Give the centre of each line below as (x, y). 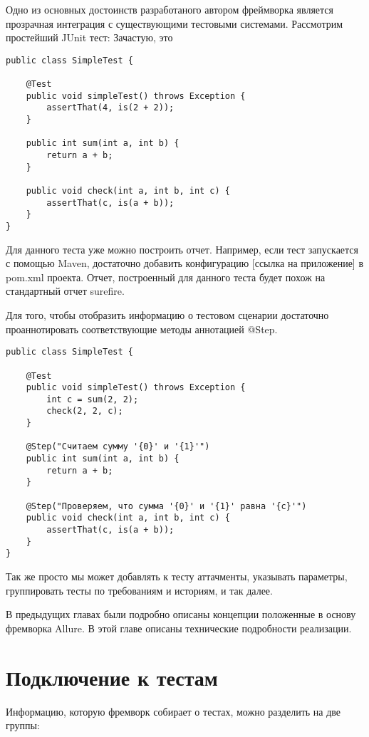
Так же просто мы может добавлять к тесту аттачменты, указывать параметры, (177, 576)
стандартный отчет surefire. (65, 291)
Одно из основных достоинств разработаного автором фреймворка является (170, 9)
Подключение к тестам (112, 677)
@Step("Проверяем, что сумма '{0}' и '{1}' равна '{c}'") (166, 506)
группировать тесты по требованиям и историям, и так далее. (139, 590)
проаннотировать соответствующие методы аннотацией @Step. (142, 329)
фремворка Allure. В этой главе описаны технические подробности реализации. (179, 628)
